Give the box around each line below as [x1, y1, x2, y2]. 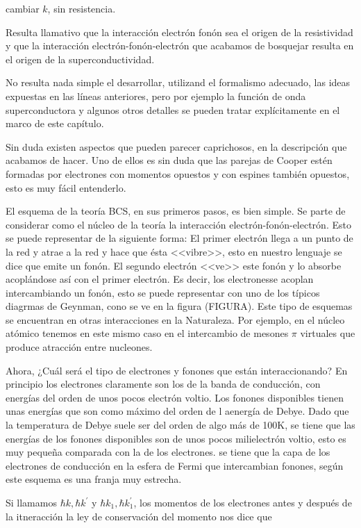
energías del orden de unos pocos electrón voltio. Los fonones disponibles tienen [6, 390, 344, 404]
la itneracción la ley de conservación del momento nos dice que [6, 509, 272, 523]
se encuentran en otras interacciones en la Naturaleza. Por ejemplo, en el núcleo [6, 312, 345, 327]
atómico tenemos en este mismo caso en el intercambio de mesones [6, 326, 289, 340]
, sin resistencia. [47, 1, 116, 15]
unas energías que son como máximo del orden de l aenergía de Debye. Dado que [6, 404, 349, 418]
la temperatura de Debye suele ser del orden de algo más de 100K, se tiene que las [6, 418, 355, 432]
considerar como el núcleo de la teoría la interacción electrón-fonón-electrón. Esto [6, 217, 351, 231]
